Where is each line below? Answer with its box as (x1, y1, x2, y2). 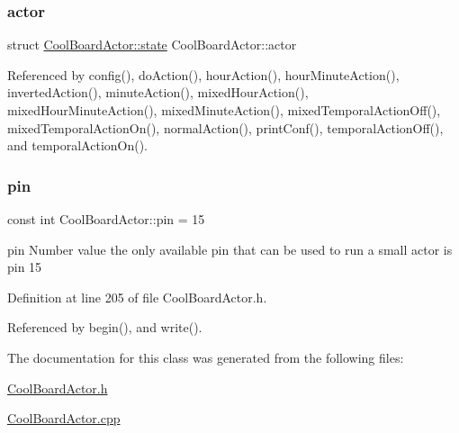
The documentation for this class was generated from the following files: (7, 347, 404, 366)
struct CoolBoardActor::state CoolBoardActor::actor (7, 35, 297, 54)
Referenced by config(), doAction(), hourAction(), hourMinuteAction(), (7, 65, 400, 84)
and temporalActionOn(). (7, 136, 148, 155)
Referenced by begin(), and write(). (7, 318, 202, 337)
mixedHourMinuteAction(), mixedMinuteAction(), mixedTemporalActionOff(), (7, 101, 441, 119)
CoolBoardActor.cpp (7, 409, 121, 428)
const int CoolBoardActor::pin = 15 (7, 210, 205, 228)
